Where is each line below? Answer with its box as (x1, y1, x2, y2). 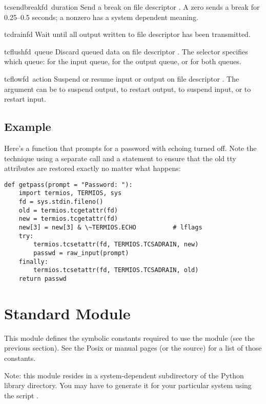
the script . (4, 390, 39, 400)
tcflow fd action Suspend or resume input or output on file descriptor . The (4, 73, 239, 84)
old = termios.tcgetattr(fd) (18, 206, 118, 214)
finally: (18, 258, 48, 265)
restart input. (4, 93, 46, 104)
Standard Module (4, 302, 131, 323)
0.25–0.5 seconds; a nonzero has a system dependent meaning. (4, 11, 198, 22)
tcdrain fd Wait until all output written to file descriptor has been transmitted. (4, 29, 251, 40)
